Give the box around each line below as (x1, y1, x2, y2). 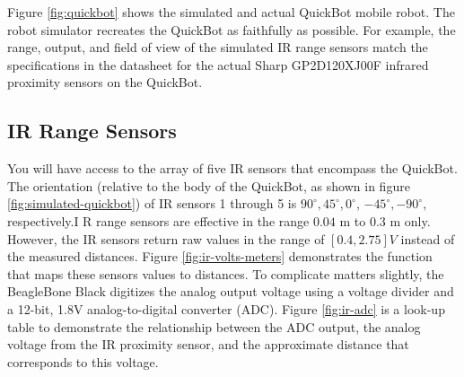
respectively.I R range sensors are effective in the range (7, 211, 310, 230)
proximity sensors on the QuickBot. (7, 73, 203, 92)
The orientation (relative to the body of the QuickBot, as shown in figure (7, 176, 410, 195)
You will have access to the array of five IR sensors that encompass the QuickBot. (7, 159, 458, 178)
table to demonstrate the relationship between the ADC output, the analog (7, 317, 421, 336)
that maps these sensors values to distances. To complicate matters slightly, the (7, 264, 444, 283)
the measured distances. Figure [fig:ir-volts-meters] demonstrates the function (7, 247, 433, 266)
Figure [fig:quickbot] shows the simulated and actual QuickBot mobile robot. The (7, 3, 455, 21)
